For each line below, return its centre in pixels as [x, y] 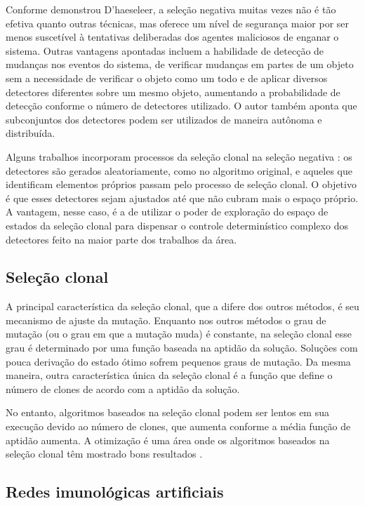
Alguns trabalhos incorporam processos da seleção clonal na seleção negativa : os [179, 156]
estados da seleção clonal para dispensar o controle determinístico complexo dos [177, 225]
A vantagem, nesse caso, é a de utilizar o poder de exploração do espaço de [167, 212]
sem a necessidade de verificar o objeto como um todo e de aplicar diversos [167, 78]
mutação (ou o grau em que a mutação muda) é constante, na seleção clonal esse [179, 334]
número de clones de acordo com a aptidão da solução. [123, 388]
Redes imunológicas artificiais [115, 492]
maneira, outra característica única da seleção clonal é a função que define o [169, 375]
